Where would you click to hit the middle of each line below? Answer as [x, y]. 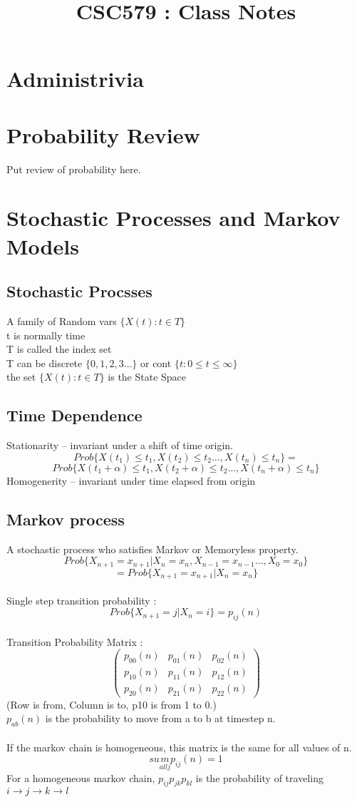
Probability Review [103, 134]
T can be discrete [45, 363]
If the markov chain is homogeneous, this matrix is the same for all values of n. [179, 747]
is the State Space [147, 377]
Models [43, 246]
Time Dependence [74, 415]
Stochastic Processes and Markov [174, 218]
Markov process [66, 519]
